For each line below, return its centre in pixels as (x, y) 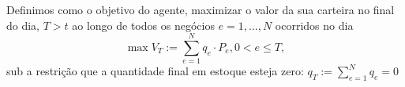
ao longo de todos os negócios (143, 25)
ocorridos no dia (314, 25)
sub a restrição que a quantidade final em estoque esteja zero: (155, 71)
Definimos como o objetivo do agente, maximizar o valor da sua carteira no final (201, 9)
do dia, (23, 25)
